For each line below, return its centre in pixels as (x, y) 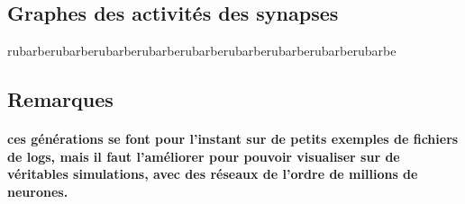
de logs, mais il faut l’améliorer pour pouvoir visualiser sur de (204, 156)
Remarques (60, 99)
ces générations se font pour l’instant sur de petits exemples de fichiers (233, 139)
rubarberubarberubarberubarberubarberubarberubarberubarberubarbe (202, 51)
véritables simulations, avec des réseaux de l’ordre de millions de (213, 174)
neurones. (38, 191)
